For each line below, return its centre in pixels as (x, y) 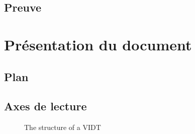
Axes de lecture (45, 106)
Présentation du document (98, 44)
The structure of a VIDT (63, 127)
